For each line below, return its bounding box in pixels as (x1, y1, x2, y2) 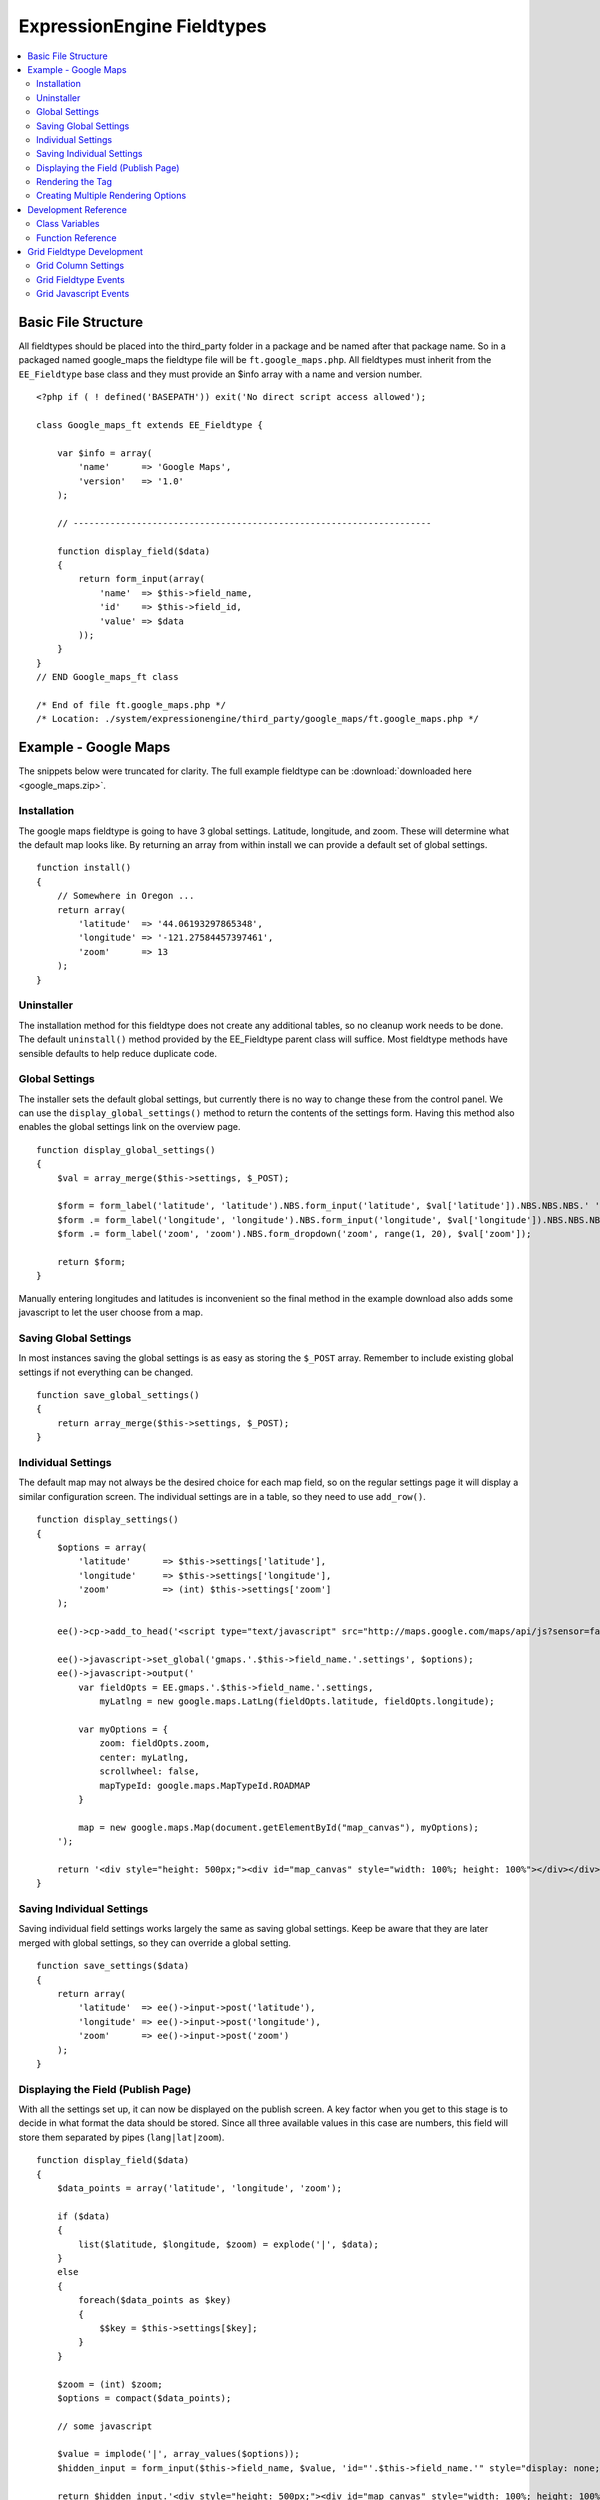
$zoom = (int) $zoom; (56, 2378, 164, 2390)
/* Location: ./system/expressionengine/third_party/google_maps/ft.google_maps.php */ (36, 713, 480, 725)
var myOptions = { (78, 1724, 169, 1735)
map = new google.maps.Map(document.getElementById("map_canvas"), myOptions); (78, 1821, 480, 1833)
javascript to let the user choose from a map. (18, 1306, 204, 1319)
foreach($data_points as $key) (78, 2295, 232, 2306)
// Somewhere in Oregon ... (56, 890, 195, 902)
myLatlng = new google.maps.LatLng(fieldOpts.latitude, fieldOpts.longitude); (99, 1696, 495, 1707)
